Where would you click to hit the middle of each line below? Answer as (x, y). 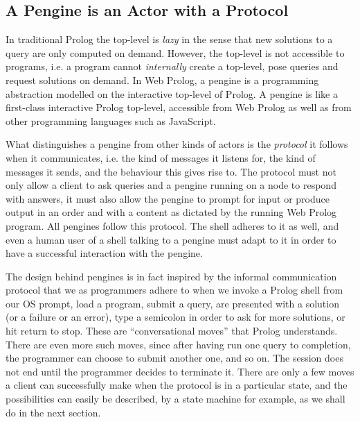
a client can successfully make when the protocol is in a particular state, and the (177, 385)
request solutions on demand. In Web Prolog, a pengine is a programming (162, 79)
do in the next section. (53, 412)
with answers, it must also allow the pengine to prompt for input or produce (168, 198)
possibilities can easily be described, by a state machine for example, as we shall (175, 399)
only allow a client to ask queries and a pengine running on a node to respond (171, 185)
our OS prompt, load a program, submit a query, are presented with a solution (172, 303)
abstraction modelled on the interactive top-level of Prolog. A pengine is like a (172, 93)
